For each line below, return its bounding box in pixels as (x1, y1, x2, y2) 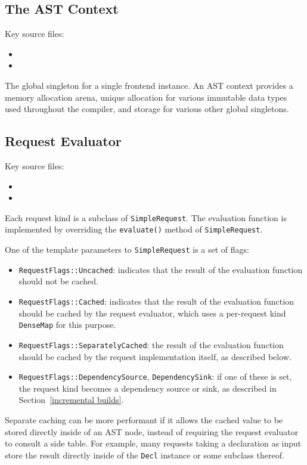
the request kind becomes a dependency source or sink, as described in (18, 382, 277, 394)
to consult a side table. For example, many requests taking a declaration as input (5, 437, 302, 449)
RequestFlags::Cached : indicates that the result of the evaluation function (18, 294, 294, 307)
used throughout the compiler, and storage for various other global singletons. (5, 103, 289, 115)
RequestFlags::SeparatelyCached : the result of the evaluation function (18, 338, 284, 351)
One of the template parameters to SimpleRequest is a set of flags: (5, 243, 249, 256)
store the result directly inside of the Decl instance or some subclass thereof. (5, 448, 284, 461)
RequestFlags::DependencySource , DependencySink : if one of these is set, (18, 370, 292, 383)
